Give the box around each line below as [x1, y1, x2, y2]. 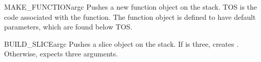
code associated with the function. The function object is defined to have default [4, 11, 256, 22]
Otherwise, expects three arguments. [4, 48, 118, 59]
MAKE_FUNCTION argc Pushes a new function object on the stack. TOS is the [4, 2, 257, 12]
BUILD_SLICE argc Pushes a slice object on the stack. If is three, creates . [4, 38, 239, 49]
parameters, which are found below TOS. [4, 21, 133, 32]
